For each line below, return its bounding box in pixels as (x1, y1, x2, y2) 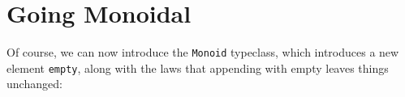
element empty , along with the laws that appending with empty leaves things (6, 59, 389, 76)
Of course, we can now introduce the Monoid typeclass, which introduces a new (6, 44, 399, 61)
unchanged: (6, 75, 62, 92)
